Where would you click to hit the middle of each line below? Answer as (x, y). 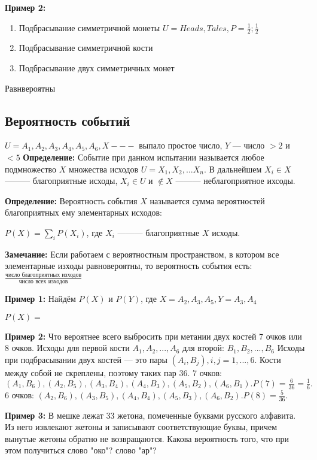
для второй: (203, 348)
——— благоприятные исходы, (61, 181)
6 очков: (19, 394)
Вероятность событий (68, 120)
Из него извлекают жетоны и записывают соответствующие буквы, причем (141, 427)
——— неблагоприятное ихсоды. (235, 181)
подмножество (31, 169)
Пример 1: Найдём (40, 299)
